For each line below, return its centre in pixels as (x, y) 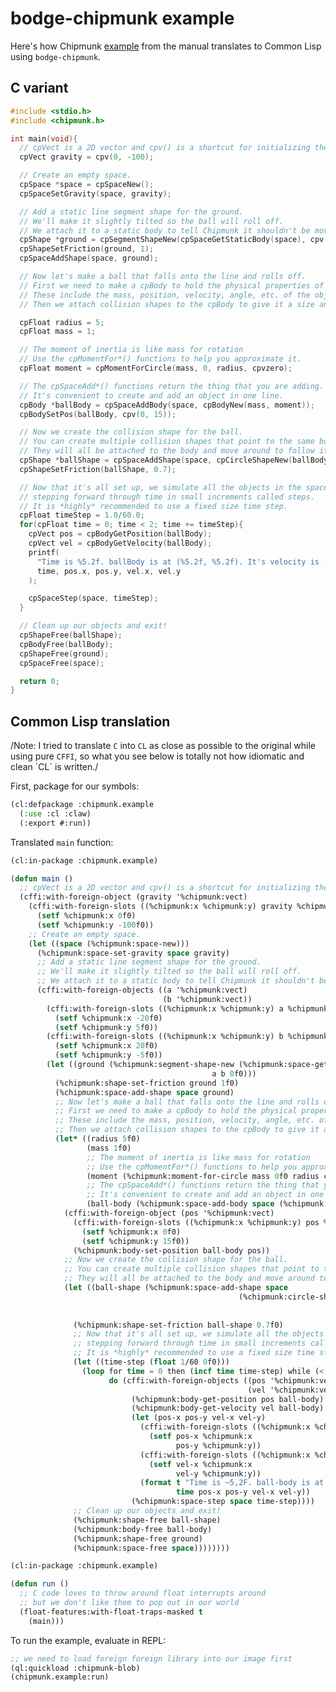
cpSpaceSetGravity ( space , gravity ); (95, 193)
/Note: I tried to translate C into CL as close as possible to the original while (163, 746)
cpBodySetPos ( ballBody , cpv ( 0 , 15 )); (98, 414)
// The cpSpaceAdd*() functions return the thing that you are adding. (172, 386)
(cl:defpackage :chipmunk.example (82, 805)
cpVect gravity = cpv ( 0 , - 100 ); (87, 157)
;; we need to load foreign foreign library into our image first (151, 1658)
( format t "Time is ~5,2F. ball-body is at (232, 1483)
